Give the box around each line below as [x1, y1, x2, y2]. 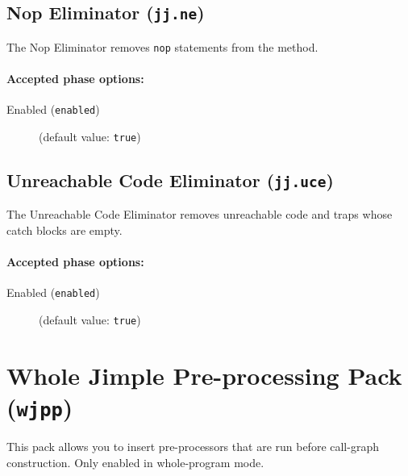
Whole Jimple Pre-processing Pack [6, 358, 402, 391]
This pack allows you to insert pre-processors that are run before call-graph [6, 438, 379, 455]
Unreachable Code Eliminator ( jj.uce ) [6, 167, 334, 192]
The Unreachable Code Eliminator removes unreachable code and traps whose [6, 206, 393, 223]
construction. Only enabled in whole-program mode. [6, 453, 264, 470]
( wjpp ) [6, 390, 73, 423]
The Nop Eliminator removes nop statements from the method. [6, 38, 318, 55]
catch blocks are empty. [6, 221, 123, 238]
